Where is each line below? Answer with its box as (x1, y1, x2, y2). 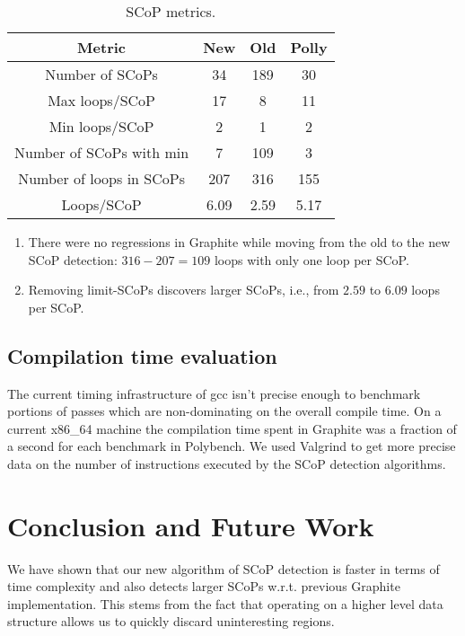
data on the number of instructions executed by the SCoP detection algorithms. (7, 454, 446, 473)
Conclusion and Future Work (7, 507, 374, 543)
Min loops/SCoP (48, 116, 154, 137)
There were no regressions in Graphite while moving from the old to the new (28, 233, 451, 251)
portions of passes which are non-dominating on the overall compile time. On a (7, 402, 442, 420)
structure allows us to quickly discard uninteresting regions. (7, 612, 335, 631)
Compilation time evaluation (7, 341, 277, 369)
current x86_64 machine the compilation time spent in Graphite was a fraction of (7, 419, 457, 437)
